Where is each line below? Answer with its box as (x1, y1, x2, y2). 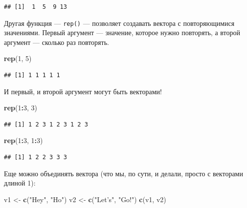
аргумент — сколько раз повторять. (4, 37, 109, 47)
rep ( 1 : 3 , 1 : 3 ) (4, 135, 43, 146)
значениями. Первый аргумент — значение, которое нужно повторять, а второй (4, 27, 240, 38)
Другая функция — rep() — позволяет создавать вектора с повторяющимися (4, 18, 235, 28)
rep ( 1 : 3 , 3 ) (4, 103, 37, 113)
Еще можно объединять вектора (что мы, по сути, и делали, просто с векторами (4, 168, 243, 178)
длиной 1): (4, 178, 36, 188)
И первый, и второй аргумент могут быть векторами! (4, 86, 162, 96)
